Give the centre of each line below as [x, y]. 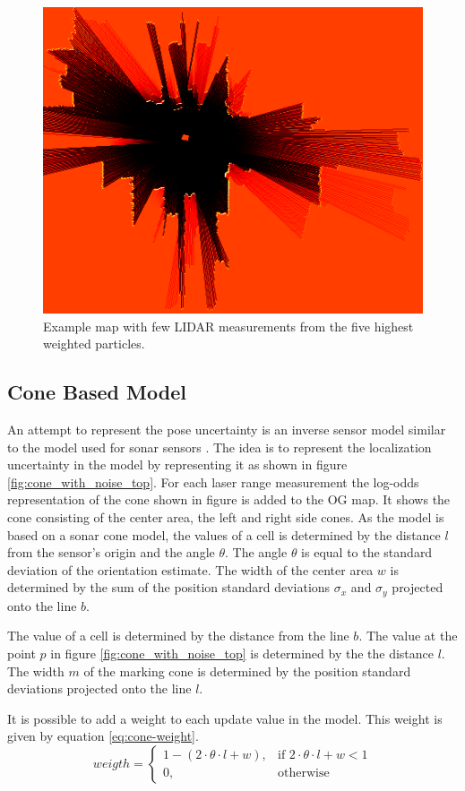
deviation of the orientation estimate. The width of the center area [190, 569]
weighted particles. [94, 344]
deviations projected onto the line [99, 688]
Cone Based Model [97, 392]
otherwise [304, 774]
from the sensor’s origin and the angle [111, 552]
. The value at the [408, 636]
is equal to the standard [367, 552]
